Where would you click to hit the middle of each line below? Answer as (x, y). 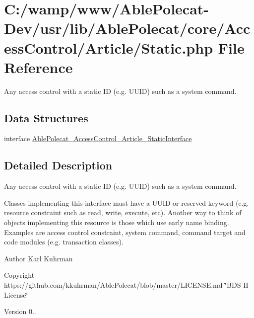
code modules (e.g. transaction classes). (64, 242)
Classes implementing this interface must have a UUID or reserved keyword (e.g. (127, 202)
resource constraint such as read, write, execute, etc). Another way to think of (123, 212)
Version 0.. (20, 311)
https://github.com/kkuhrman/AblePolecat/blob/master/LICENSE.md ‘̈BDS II (126, 285)
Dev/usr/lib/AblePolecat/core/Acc (127, 28)
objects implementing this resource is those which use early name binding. (117, 222)
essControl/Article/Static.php (109, 47)
